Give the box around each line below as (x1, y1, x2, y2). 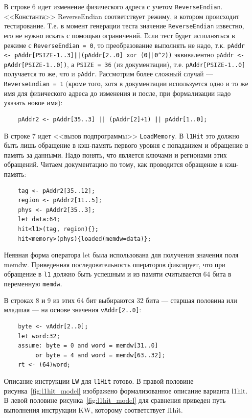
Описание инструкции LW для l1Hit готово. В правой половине (4, 375, 194, 386)
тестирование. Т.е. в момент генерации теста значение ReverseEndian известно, (4, 21, 244, 31)
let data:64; (18, 216, 60, 223)
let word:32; (18, 332, 60, 340)
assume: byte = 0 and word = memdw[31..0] (18, 342, 158, 349)
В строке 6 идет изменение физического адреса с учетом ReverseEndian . (4, 1, 223, 11)
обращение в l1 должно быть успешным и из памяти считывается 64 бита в (4, 269, 231, 279)
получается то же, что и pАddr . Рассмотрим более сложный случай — (4, 69, 213, 79)
